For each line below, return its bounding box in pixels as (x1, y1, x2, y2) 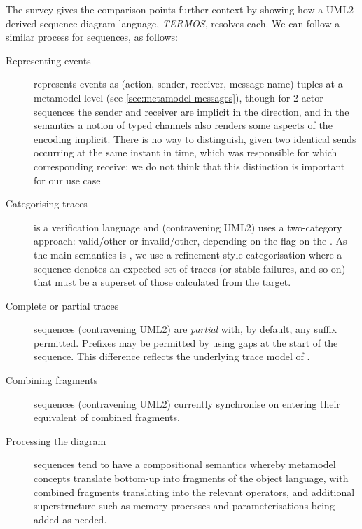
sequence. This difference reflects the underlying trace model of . (34, 349, 310, 364)
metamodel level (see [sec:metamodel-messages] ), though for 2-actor (34, 90, 323, 104)
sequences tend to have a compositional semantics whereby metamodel (34, 457, 336, 472)
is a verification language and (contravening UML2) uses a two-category (34, 219, 342, 234)
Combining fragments (6, 373, 98, 387)
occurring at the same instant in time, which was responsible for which (34, 145, 337, 160)
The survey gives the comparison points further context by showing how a (6, 2, 323, 16)
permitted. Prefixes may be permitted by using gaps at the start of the (34, 335, 338, 350)
